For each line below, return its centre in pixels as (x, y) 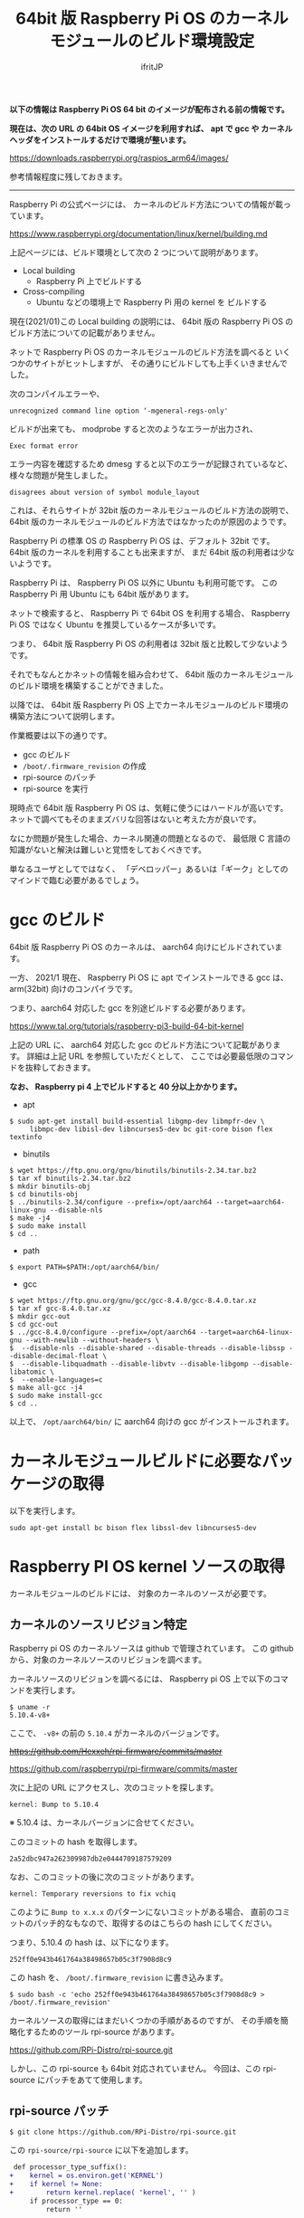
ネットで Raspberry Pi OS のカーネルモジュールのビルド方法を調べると (141, 352)
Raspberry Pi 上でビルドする (89, 281)
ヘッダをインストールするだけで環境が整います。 (100, 139)
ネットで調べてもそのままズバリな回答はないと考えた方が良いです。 (135, 819)
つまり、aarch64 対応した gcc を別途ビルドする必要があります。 (130, 1008)
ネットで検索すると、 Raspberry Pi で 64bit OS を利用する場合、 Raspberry (150, 613)
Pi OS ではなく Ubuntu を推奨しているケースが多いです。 (115, 624)
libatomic (28, 1372)
